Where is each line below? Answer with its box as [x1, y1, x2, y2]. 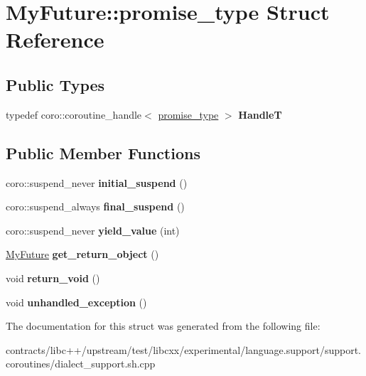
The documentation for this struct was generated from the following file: [6, 318, 321, 333]
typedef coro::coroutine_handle [6, 107, 142, 122]
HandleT [238, 107, 282, 122]
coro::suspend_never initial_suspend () [6, 175, 188, 190]
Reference [6, 25, 104, 54]
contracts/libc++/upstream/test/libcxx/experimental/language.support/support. [6, 342, 361, 357]
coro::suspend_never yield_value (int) [6, 222, 180, 237]
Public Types [6, 73, 105, 95]
